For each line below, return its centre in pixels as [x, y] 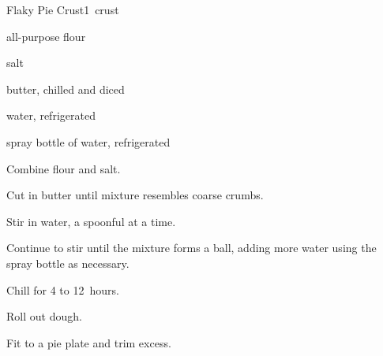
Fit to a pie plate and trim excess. [89, 342]
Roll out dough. [44, 316]
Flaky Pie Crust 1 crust [63, 9]
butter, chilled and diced [66, 89]
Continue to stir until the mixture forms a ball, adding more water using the [191, 248]
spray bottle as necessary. [68, 263]
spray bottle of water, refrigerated [88, 141]
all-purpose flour [46, 36]
